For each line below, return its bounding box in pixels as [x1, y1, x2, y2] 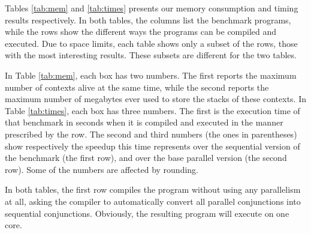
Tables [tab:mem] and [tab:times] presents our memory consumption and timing [5, 2, 298, 14]
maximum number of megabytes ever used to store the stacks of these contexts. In [5, 92, 307, 105]
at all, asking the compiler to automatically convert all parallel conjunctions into [5, 195, 301, 207]
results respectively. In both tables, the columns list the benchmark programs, [5, 13, 291, 26]
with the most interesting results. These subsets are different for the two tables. [5, 49, 297, 61]
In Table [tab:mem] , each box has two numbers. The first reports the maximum [5, 68, 297, 81]
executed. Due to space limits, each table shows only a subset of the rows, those [5, 37, 298, 49]
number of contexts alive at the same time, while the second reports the [5, 80, 269, 93]
